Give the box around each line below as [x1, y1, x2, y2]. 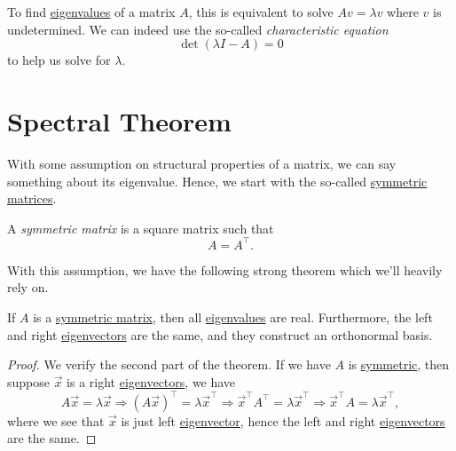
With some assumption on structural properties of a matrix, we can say [7, 154, 397, 172]
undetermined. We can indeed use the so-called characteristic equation [7, 20, 389, 38]
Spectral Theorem [7, 102, 232, 138]
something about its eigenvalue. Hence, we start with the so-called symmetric [7, 171, 428, 190]
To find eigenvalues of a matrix [7, 3, 176, 20]
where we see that [7, 411, 105, 430]
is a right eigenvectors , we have [67, 372, 236, 391]
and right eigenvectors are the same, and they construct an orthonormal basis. [7, 325, 433, 344]
